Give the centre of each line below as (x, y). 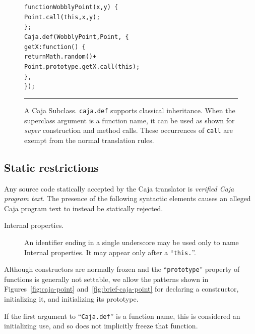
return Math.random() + (60, 57)
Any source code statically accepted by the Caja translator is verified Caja (119, 188)
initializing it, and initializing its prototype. (71, 299)
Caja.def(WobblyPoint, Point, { (77, 37)
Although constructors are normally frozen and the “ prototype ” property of (122, 269)
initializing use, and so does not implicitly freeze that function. (101, 326)
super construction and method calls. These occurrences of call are (129, 130)
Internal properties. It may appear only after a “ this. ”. (110, 252)
